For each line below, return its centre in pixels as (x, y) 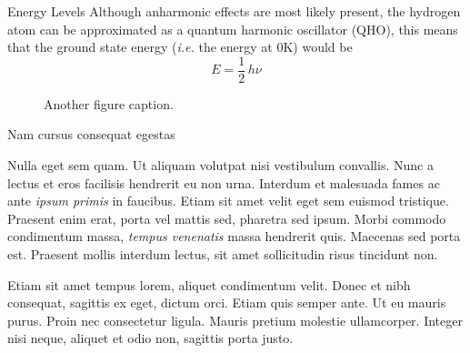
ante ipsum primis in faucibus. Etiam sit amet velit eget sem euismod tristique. (228, 201)
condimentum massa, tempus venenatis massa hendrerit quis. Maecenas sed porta (234, 236)
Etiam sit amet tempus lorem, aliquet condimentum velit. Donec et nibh (209, 284)
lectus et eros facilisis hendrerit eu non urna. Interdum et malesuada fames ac (224, 182)
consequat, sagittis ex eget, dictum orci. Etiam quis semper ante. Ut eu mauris (227, 303)
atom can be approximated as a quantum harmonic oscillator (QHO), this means (233, 29)
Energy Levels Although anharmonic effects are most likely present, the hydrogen (234, 11)
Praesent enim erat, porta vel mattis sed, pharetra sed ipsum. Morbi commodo (227, 218)
